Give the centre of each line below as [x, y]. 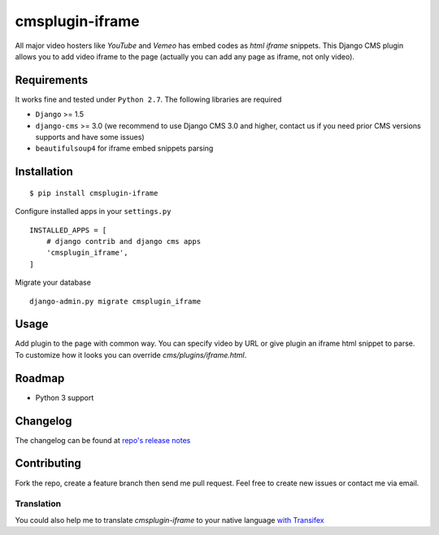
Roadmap [40, 378]
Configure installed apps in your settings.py [93, 211]
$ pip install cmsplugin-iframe [94, 193]
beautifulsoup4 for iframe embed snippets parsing [124, 148]
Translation [38, 504]
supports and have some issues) [90, 137]
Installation [44, 172]
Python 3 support [65, 398]
